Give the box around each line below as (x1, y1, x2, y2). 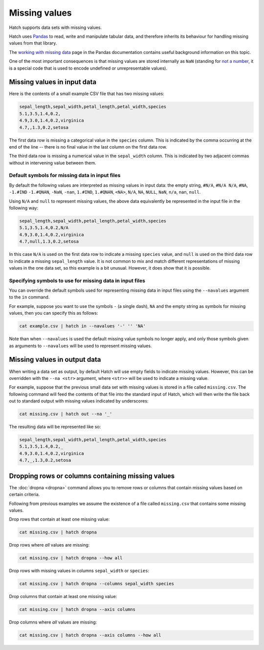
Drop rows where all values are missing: (9, 542, 90, 548)
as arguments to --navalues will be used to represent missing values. (9, 343, 152, 349)
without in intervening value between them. (9, 160, 96, 166)
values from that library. (9, 40, 57, 46)
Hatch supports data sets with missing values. (9, 25, 102, 30)
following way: (9, 205, 39, 211)
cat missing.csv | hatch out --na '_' (19, 411, 112, 417)
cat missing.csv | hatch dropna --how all (19, 555, 123, 561)
